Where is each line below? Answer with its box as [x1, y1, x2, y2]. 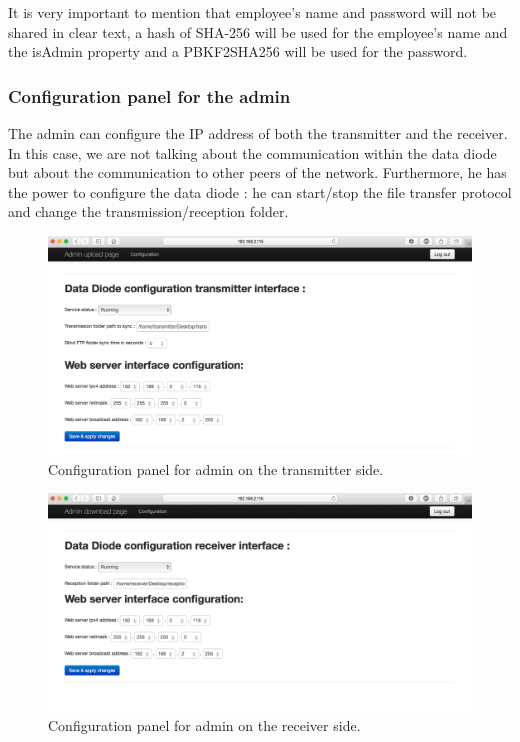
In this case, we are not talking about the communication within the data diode [8, 142, 497, 163]
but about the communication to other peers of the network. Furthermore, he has [8, 162, 507, 183]
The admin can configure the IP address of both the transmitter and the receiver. [8, 123, 508, 143]
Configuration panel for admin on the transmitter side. [48, 458, 384, 479]
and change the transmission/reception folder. [8, 201, 289, 222]
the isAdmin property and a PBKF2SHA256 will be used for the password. [8, 41, 468, 62]
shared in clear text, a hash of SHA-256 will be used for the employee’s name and [8, 21, 508, 42]
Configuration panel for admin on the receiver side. [48, 715, 361, 736]
